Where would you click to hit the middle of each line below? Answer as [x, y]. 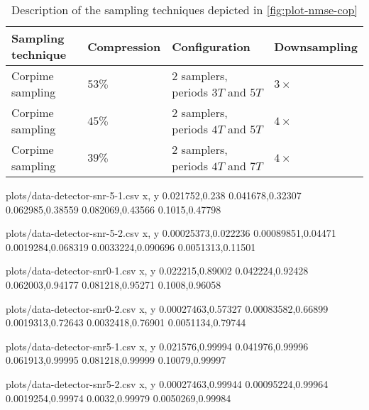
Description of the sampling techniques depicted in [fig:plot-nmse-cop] [184, 10]
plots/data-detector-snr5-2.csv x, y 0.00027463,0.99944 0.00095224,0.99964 [167, 383]
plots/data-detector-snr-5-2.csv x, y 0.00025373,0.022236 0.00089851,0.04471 [171, 233]
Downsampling [316, 46]
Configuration [211, 46]
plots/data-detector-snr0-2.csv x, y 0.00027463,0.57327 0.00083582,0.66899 [167, 308]
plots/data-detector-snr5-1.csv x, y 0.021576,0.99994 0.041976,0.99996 [157, 346]
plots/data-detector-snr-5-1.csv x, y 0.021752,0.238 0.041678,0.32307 [154, 195]
